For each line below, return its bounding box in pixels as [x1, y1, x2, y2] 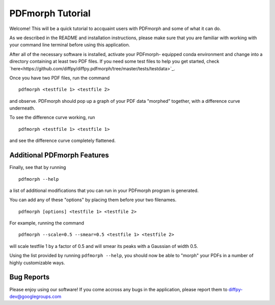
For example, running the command [9, 220, 84, 226]
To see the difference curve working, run [9, 115, 95, 121]
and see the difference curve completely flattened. [9, 137, 116, 144]
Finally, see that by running [9, 164, 66, 171]
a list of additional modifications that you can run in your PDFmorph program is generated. [9, 187, 199, 193]
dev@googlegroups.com [9, 293, 62, 299]
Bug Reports [9, 273, 50, 282]
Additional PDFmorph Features [9, 151, 109, 160]
